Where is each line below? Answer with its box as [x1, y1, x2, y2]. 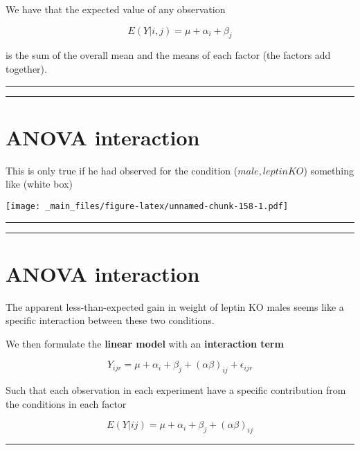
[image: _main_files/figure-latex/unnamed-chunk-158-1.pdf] [6, 201, 289, 211]
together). [6, 61, 47, 75]
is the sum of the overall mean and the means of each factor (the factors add [6, 48, 331, 62]
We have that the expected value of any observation [6, 2, 226, 16]
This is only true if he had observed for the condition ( [6, 163, 238, 177]
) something [303, 163, 354, 177]
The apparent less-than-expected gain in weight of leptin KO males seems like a [6, 299, 344, 314]
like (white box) [6, 177, 73, 191]
